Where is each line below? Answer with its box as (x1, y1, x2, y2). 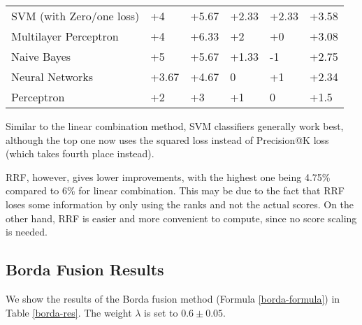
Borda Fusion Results (6, 259, 164, 280)
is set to (144, 305, 178, 319)
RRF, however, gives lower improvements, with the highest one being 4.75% (6, 169, 331, 184)
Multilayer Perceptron (11, 28, 119, 44)
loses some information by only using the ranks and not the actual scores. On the (6, 196, 354, 211)
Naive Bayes (11, 48, 71, 64)
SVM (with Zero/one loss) (11, 8, 140, 24)
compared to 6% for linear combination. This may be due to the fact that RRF (6, 183, 345, 198)
